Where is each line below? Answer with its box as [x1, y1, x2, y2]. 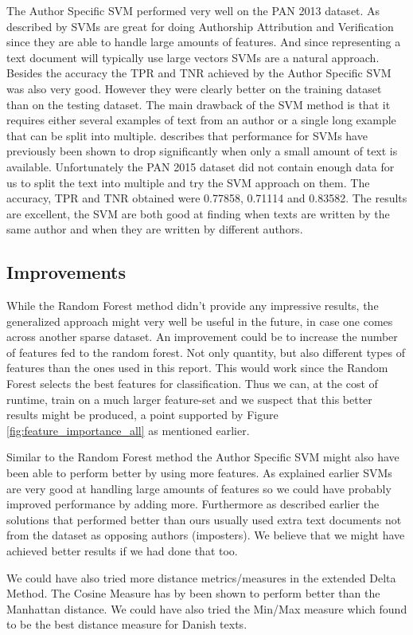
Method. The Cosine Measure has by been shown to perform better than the [6, 585, 380, 602]
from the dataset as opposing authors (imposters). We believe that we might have [6, 527, 405, 543]
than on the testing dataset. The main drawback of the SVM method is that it [6, 96, 391, 112]
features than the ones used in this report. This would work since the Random [6, 359, 388, 376]
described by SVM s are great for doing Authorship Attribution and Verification [6, 18, 394, 34]
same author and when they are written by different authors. [6, 221, 303, 237]
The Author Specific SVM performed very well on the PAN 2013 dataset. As [6, 2, 380, 18]
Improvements [6, 260, 127, 284]
